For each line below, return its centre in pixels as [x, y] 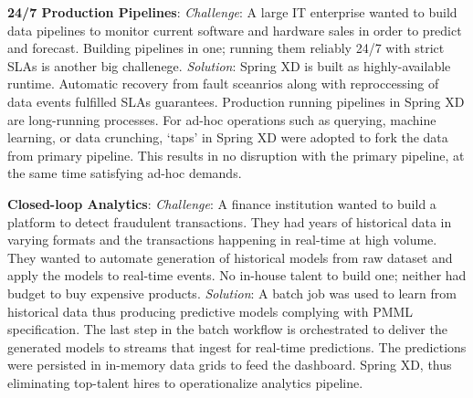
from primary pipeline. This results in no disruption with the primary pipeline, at [236, 155]
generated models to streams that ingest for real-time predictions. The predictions [237, 346]
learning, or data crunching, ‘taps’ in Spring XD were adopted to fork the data [228, 137]
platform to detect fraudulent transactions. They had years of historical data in [230, 221]
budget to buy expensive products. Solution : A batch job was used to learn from [232, 293]
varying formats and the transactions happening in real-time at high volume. [222, 240]
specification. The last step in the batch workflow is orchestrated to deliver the [227, 329]
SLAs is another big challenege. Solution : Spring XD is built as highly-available [229, 65]
